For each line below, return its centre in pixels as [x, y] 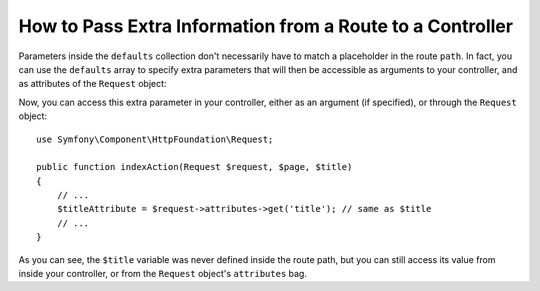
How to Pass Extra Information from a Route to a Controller [266, 26]
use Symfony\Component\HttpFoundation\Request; [155, 139]
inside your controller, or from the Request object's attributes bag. [162, 274]
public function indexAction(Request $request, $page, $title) [194, 167]
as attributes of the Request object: [92, 84]
